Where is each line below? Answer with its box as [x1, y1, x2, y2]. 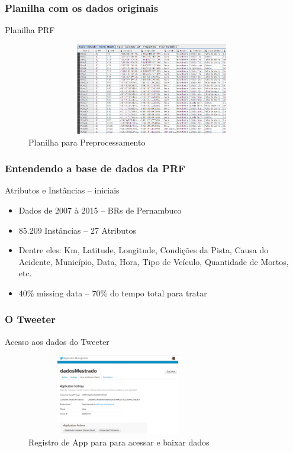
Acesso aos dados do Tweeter [5, 335, 110, 347]
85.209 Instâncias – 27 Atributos [18, 224, 137, 236]
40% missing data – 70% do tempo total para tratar [18, 286, 207, 299]
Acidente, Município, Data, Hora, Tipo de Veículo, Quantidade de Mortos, [18, 255, 289, 267]
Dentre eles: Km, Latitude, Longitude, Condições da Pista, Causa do [18, 244, 269, 256]
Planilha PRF [5, 24, 55, 36]
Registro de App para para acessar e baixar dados [28, 436, 210, 448]
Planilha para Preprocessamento [28, 135, 146, 148]
